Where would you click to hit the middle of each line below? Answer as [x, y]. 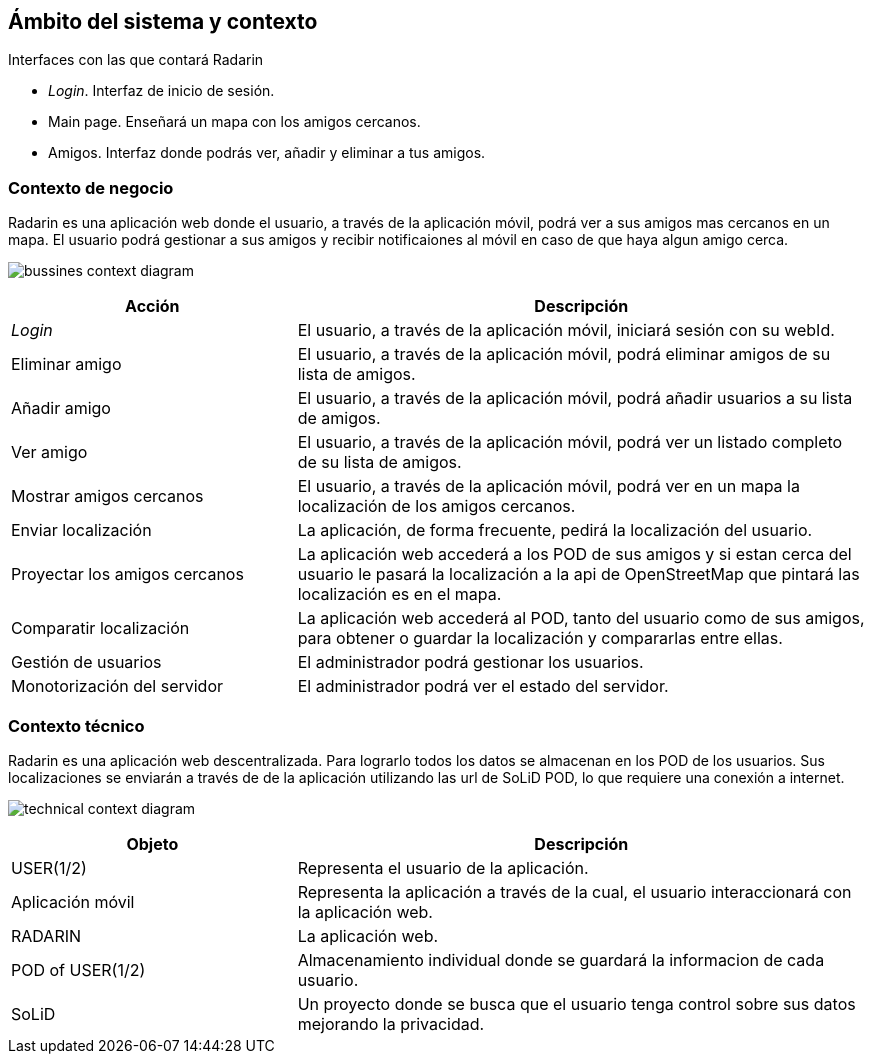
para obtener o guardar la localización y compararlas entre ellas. [540, 638]
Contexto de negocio [91, 187]
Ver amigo [49, 452]
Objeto [152, 843]
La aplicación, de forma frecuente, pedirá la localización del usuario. [555, 530]
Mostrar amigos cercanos [107, 496]
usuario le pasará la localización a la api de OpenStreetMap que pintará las [578, 574]
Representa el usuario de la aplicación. [443, 867]
